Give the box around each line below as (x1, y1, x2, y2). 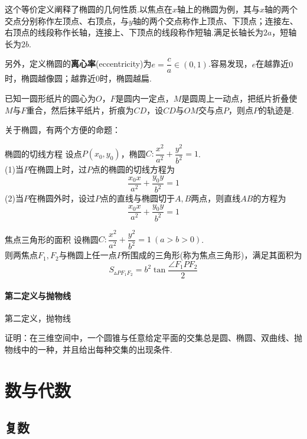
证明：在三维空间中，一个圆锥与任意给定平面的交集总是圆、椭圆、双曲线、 (5, 331, 294, 344)
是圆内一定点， (115, 92, 174, 105)
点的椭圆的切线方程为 (92, 163, 175, 175)
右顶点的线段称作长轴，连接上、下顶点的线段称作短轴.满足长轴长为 (5, 26, 263, 38)
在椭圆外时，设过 (28, 192, 95, 204)
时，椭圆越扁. (100, 72, 152, 84)
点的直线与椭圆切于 (100, 192, 175, 204)
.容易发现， (208, 57, 252, 70)
